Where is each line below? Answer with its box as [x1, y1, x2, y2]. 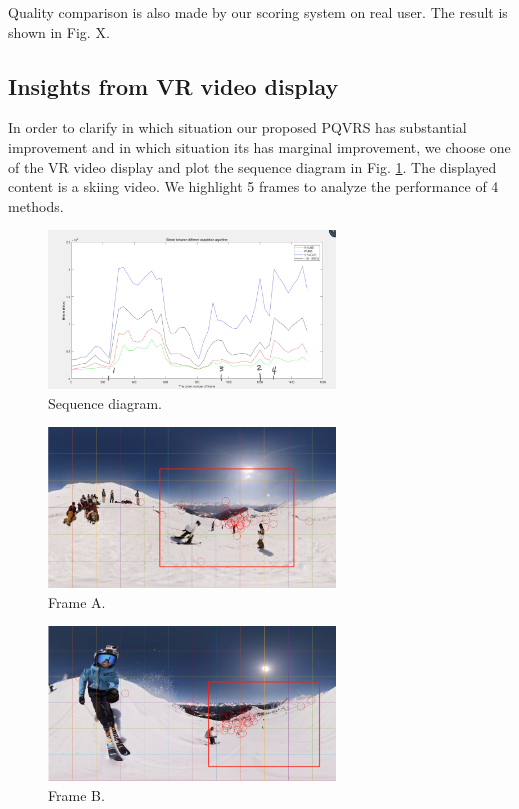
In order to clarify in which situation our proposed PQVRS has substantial [8, 117, 467, 138]
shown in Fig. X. [8, 21, 110, 42]
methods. [8, 195, 64, 216]
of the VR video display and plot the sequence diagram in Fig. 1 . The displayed [8, 156, 497, 177]
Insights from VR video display [8, 70, 339, 101]
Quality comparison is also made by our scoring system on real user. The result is [8, 2, 508, 22]
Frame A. [48, 591, 106, 612]
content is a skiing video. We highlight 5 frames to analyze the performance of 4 [8, 176, 499, 197]
